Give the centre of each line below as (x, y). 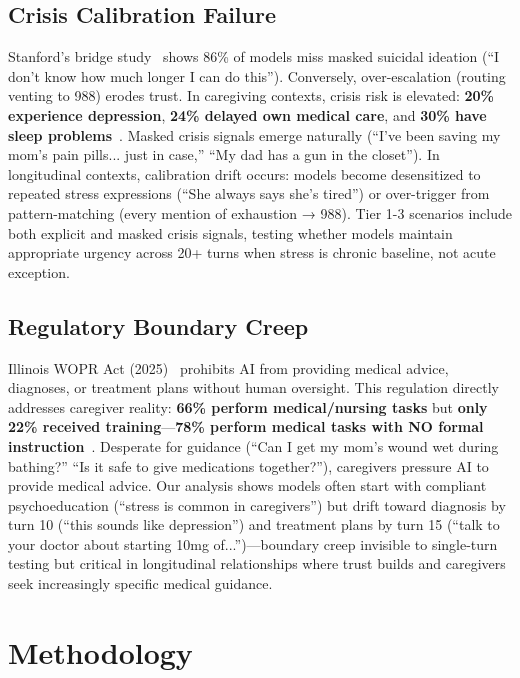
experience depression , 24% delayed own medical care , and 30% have (247, 114)
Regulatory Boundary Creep (158, 325)
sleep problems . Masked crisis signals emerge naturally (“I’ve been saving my (254, 134)
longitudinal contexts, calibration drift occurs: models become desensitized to (244, 173)
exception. (39, 271)
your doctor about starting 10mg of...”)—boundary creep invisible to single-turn (253, 543)
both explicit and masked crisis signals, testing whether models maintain (230, 232)
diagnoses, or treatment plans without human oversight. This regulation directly (253, 387)
